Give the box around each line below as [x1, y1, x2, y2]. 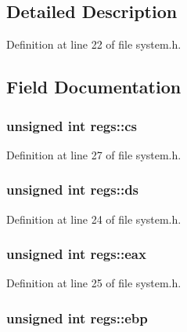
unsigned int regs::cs [6, 115, 137, 135]
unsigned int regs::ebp [6, 308, 148, 327]
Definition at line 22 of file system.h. [6, 36, 182, 53]
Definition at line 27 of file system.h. [6, 146, 182, 162]
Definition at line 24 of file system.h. [6, 210, 182, 227]
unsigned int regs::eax [6, 244, 146, 264]
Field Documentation [6, 75, 182, 99]
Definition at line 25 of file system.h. [6, 275, 182, 291]
